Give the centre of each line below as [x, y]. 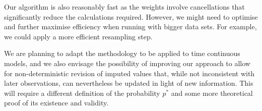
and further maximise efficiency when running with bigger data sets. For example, [130, 26]
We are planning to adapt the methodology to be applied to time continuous [122, 53]
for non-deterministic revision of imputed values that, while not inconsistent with [129, 73]
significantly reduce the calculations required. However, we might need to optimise [131, 16]
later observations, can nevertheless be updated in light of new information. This [129, 83]
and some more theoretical [212, 93]
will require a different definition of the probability [82, 93]
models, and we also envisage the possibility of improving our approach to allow [127, 63]
